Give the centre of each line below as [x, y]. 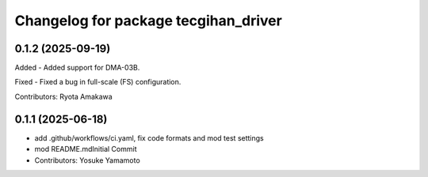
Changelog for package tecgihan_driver [149, 21]
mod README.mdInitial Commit [86, 149]
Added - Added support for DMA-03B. [77, 68]
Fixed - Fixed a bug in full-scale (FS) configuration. [98, 82]
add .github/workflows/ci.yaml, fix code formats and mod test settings [149, 137]
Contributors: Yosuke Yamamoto [87, 160]
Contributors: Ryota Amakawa [63, 96]
